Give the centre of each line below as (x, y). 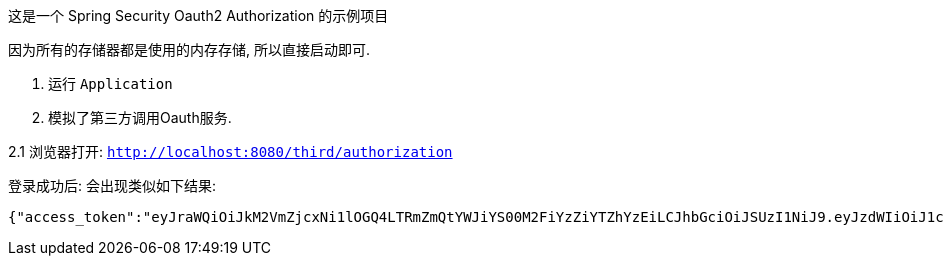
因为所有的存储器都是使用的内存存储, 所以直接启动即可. (189, 49)
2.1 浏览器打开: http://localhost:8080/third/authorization (230, 151)
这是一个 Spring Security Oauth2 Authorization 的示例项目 (198, 15)
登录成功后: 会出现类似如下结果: (112, 185)
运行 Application (110, 83)
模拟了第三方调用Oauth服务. (140, 117)
